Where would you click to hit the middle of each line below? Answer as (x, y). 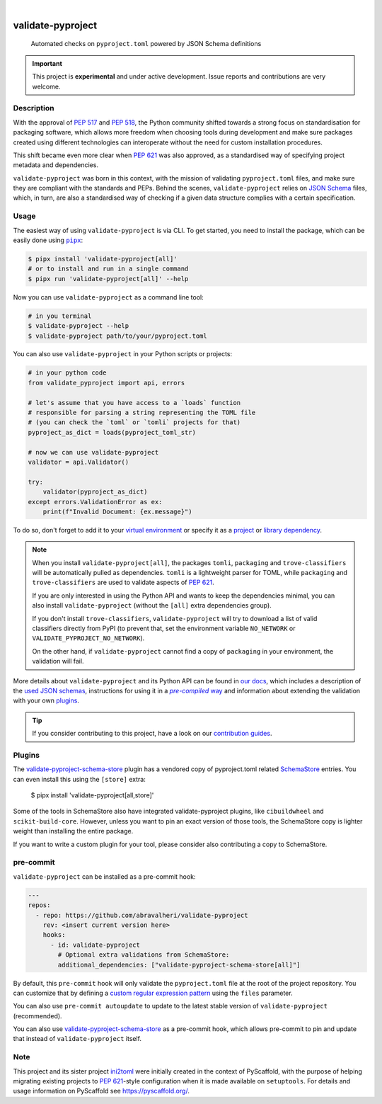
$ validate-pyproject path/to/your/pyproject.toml (118, 336)
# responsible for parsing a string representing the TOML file (142, 413)
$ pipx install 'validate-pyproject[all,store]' (92, 795)
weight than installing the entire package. (73, 831)
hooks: (54, 935)
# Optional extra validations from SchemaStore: (144, 955)
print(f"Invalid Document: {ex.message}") (117, 511)
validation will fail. (58, 661)
